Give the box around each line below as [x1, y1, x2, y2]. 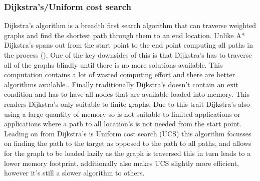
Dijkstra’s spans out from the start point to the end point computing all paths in [4, 40, 253, 50]
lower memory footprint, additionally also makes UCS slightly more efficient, [4, 157, 239, 168]
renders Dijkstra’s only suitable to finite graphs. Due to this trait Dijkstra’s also [4, 98, 250, 109]
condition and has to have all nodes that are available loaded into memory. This [4, 89, 249, 99]
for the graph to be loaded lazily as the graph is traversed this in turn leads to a [4, 147, 251, 158]
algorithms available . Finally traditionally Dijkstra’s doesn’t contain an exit [4, 79, 238, 89]
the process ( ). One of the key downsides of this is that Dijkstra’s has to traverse [4, 50, 252, 60]
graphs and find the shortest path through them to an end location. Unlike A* [4, 30, 245, 40]
